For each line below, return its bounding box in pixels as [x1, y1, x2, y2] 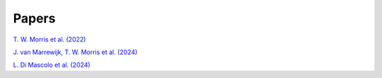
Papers [13, 11, 56, 26]
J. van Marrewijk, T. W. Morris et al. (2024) [13, 48, 138, 56]
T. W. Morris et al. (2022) [13, 35, 86, 44]
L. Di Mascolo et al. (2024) [13, 60, 91, 70]
